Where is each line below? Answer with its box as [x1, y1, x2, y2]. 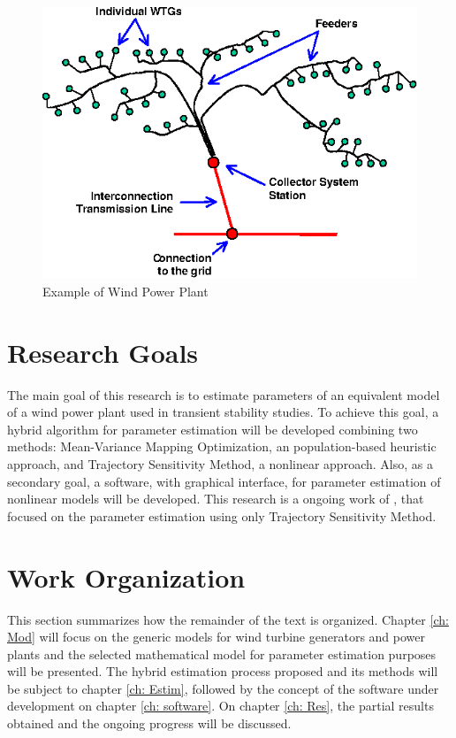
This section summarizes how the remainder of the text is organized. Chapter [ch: [7, 610, 449, 628]
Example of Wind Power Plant [42, 281, 209, 300]
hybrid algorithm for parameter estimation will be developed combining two [7, 419, 418, 438]
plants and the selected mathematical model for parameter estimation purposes [7, 644, 437, 663]
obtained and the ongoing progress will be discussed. [7, 714, 292, 733]
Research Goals [7, 334, 199, 370]
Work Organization [7, 558, 246, 595]
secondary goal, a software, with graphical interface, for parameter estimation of [7, 472, 441, 490]
